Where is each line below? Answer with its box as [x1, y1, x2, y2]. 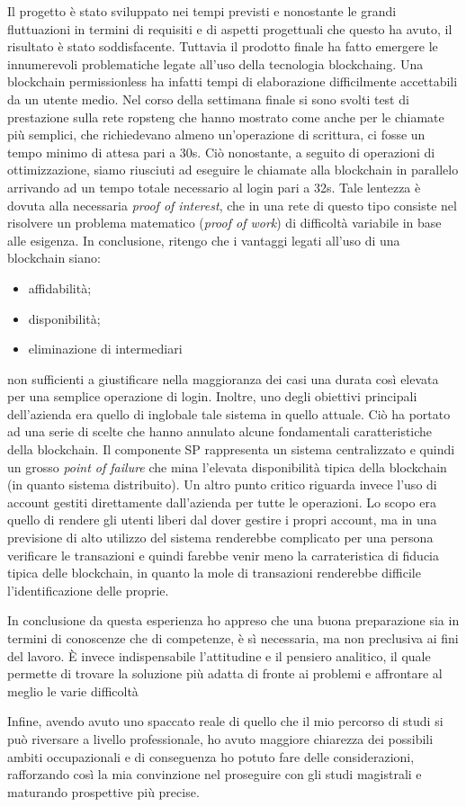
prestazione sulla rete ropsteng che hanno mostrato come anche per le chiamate [7, 107, 444, 126]
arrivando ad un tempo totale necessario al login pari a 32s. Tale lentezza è [7, 177, 421, 196]
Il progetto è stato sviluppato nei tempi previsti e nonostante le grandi [7, 2, 397, 20]
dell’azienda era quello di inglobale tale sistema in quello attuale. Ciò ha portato [7, 404, 451, 423]
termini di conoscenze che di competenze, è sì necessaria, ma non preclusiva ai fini [7, 629, 459, 647]
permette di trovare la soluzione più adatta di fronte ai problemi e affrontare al [7, 664, 443, 683]
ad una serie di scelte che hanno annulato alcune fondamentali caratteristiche [7, 422, 433, 441]
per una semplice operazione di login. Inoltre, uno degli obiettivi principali [7, 387, 417, 406]
